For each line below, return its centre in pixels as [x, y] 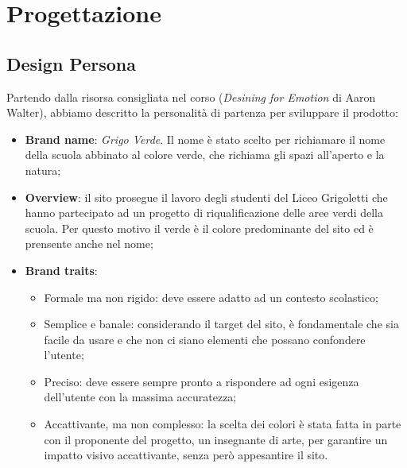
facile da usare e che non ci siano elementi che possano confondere [205, 339]
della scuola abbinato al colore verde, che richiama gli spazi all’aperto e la [205, 155]
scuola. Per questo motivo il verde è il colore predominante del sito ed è [199, 228]
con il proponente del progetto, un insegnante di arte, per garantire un [216, 439]
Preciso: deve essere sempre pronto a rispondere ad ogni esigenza [202, 381]
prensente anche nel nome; [89, 244]
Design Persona [71, 63]
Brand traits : [61, 270]
